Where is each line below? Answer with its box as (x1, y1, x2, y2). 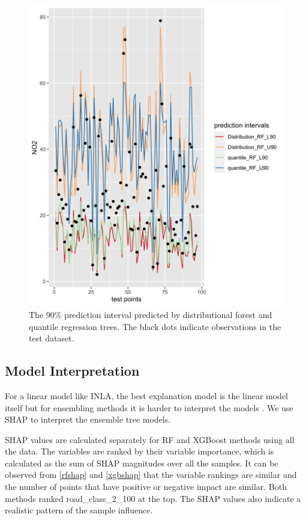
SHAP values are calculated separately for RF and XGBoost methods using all (5, 433, 295, 445)
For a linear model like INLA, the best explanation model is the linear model (5, 389, 288, 402)
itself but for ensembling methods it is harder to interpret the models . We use (5, 401, 293, 414)
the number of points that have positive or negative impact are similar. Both (5, 480, 287, 493)
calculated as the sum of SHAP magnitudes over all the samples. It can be (5, 456, 278, 469)
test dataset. (29, 332, 74, 344)
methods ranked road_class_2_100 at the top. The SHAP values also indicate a (5, 492, 301, 504)
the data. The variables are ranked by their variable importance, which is (5, 445, 274, 457)
